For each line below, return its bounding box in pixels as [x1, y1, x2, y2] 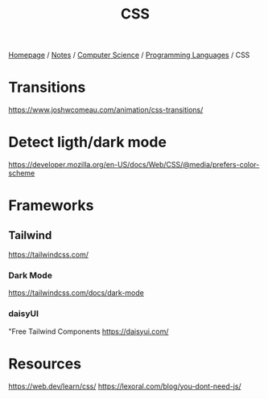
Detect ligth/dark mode [8, 134, 167, 151]
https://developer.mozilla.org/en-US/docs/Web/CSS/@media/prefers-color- [8, 160, 260, 170]
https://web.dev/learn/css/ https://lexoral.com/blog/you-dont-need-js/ [8, 381, 241, 391]
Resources [8, 355, 82, 372]
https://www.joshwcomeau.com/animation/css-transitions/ [8, 105, 204, 115]
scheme [8, 168, 35, 178]
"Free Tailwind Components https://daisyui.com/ [8, 327, 169, 336]
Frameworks [8, 196, 94, 215]
